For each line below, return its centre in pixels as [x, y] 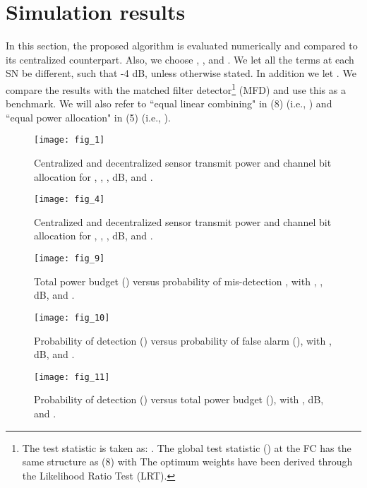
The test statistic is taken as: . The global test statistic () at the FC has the [187, 447]
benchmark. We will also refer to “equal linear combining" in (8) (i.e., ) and [169, 103]
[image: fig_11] [72, 377]
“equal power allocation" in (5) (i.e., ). [88, 117]
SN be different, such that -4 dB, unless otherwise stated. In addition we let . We [181, 73]
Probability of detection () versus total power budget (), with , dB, [179, 399]
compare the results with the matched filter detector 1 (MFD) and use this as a [176, 88]
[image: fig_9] [70, 259]
